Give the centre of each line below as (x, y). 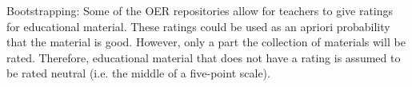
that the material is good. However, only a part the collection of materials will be (206, 42)
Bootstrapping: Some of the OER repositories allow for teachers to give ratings (200, 10)
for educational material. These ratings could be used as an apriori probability (198, 26)
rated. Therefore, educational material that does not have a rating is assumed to (204, 57)
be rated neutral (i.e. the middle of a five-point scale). (138, 73)
